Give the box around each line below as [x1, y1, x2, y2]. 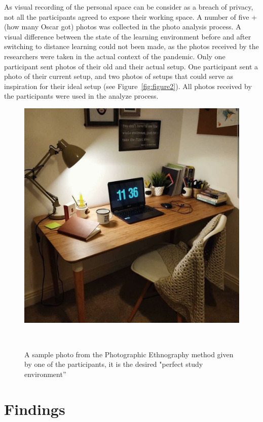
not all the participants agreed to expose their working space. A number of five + [4, 11, 257, 22]
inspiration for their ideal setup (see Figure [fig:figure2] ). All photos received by [4, 80, 252, 91]
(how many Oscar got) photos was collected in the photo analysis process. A [4, 21, 241, 32]
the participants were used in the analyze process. [4, 91, 159, 101]
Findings [4, 398, 65, 419]
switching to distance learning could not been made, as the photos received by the [4, 41, 259, 52]
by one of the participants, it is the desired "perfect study [24, 359, 203, 369]
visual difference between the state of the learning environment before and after [4, 31, 251, 41]
